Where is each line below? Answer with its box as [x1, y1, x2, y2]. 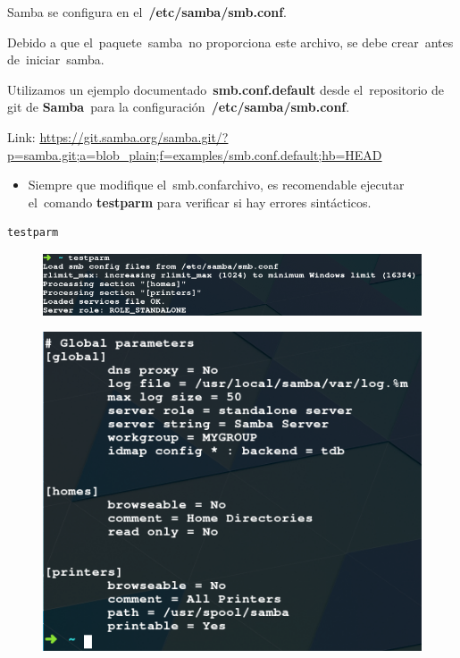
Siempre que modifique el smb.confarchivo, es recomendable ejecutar [28, 175, 405, 194]
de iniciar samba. [7, 50, 105, 69]
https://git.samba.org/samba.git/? [39, 127, 229, 146]
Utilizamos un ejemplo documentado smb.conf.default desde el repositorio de [7, 80, 445, 98]
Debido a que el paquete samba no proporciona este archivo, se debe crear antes [7, 32, 454, 51]
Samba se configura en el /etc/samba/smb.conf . [7, 3, 287, 21]
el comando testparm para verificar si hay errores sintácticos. [28, 192, 372, 211]
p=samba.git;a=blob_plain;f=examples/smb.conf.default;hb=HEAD [7, 145, 382, 164]
